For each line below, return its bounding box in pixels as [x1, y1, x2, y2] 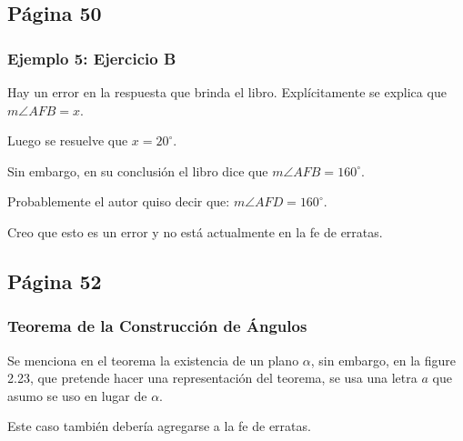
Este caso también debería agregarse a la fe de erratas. [7, 416, 311, 436]
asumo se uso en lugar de [7, 386, 147, 405]
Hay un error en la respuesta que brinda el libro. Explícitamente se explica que [7, 83, 447, 101]
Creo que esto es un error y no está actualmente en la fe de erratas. [7, 222, 383, 241]
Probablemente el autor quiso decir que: [7, 192, 230, 211]
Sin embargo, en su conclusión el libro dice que [7, 161, 268, 180]
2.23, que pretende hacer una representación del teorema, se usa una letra [7, 368, 418, 387]
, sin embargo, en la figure [310, 350, 456, 369]
